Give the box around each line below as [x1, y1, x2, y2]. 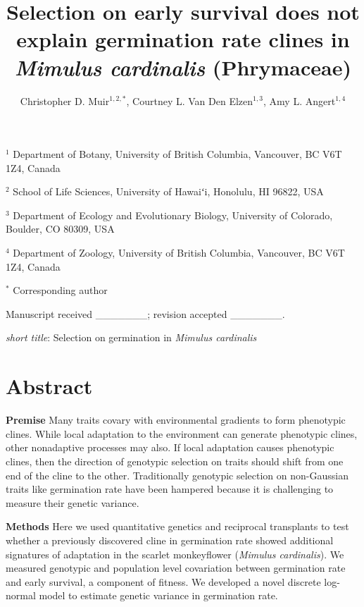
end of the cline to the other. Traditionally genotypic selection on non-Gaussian [6, 467, 349, 482]
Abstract [6, 372, 93, 400]
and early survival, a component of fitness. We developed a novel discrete [6, 574, 321, 589]
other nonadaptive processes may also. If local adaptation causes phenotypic [6, 440, 334, 455]
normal [6, 588, 36, 603]
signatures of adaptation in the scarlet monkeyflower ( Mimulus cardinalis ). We [6, 546, 344, 561]
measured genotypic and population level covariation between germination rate [6, 560, 346, 575]
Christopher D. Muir [20, 93, 110, 108]
